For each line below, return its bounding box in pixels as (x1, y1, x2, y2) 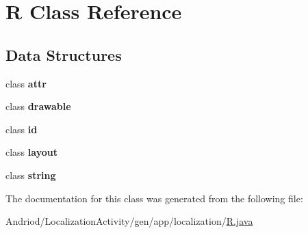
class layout (5, 145, 57, 159)
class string (5, 167, 56, 182)
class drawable (5, 99, 71, 113)
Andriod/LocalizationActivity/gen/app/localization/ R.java (5, 214, 253, 228)
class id (5, 122, 38, 136)
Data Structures (5, 44, 122, 65)
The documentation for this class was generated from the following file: (5, 191, 303, 205)
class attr (5, 76, 47, 90)
